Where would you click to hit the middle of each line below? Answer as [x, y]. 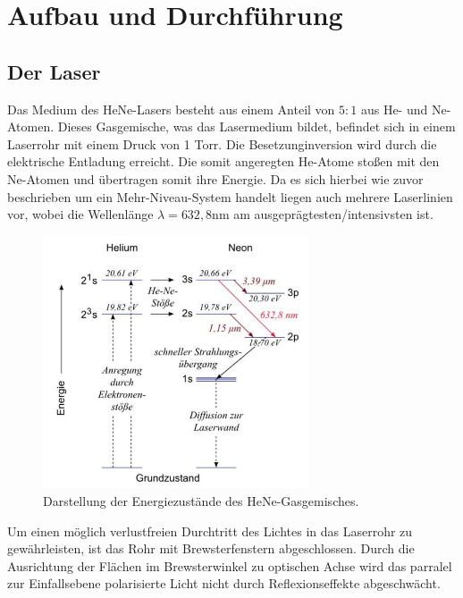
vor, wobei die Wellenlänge [80, 214]
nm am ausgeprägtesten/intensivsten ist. [323, 214]
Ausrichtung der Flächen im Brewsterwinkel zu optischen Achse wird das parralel [230, 565]
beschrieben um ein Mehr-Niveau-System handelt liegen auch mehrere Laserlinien [230, 196]
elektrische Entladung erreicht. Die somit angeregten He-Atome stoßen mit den [223, 161]
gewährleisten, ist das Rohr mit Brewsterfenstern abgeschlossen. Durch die [211, 548]
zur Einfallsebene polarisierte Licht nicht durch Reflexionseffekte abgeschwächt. [224, 583]
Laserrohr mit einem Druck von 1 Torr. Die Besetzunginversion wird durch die [222, 143]
